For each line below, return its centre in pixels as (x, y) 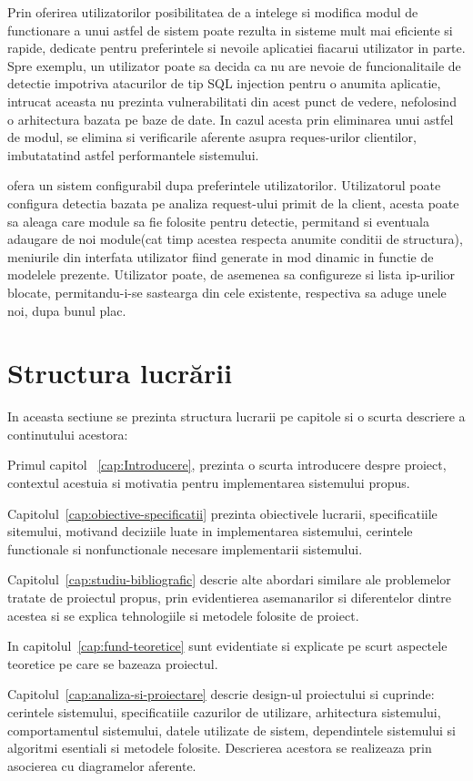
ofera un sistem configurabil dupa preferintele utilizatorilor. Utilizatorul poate (224, 185)
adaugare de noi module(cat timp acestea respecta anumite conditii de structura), (235, 239)
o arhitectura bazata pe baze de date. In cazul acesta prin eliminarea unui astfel (231, 119)
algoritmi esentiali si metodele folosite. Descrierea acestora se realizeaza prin (220, 748)
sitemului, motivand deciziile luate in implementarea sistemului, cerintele (210, 531)
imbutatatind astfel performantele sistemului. (133, 154)
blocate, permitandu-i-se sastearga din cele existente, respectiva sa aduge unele (227, 292)
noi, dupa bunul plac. (67, 310)
